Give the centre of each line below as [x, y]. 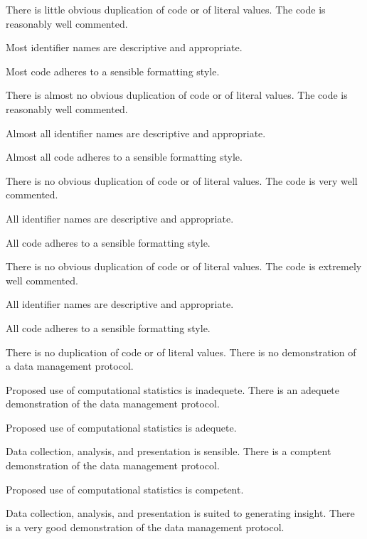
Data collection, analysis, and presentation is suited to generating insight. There [180, 513]
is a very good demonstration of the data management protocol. [145, 527]
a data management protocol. [70, 366]
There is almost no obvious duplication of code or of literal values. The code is [177, 95]
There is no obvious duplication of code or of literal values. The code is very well [182, 180]
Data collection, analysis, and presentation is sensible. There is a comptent [169, 451]
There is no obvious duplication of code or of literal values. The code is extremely [184, 266]
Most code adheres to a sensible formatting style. [113, 71]
